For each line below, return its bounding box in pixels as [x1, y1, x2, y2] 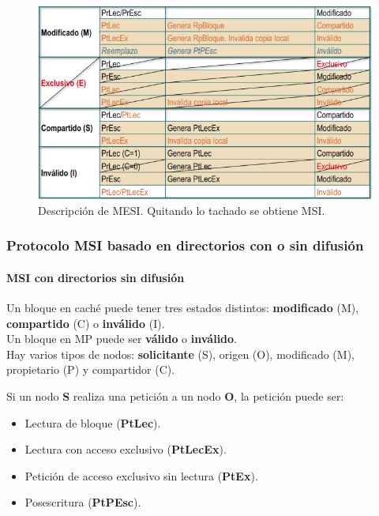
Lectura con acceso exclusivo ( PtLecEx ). [24, 441, 227, 458]
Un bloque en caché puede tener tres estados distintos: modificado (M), [6, 299, 359, 316]
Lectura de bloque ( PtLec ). [24, 414, 161, 431]
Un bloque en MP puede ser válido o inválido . [6, 330, 238, 347]
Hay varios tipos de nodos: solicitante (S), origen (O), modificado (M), [6, 345, 355, 362]
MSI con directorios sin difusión [6, 269, 185, 285]
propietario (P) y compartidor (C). [6, 361, 175, 378]
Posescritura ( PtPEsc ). [24, 494, 141, 510]
